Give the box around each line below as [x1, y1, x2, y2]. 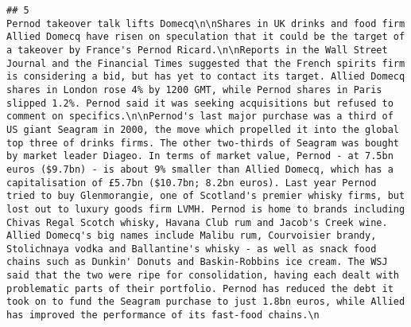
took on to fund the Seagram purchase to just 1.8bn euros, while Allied [6, 296, 405, 308]
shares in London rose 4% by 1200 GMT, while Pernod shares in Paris [6, 84, 382, 95]
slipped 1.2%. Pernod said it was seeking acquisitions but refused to [6, 97, 394, 109]
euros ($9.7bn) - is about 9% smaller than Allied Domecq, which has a [6, 163, 394, 175]
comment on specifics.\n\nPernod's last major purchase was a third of [6, 111, 394, 123]
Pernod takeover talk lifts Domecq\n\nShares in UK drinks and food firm [6, 18, 405, 29]
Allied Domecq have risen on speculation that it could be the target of [6, 31, 405, 43]
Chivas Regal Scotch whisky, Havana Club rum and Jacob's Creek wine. [6, 216, 388, 228]
